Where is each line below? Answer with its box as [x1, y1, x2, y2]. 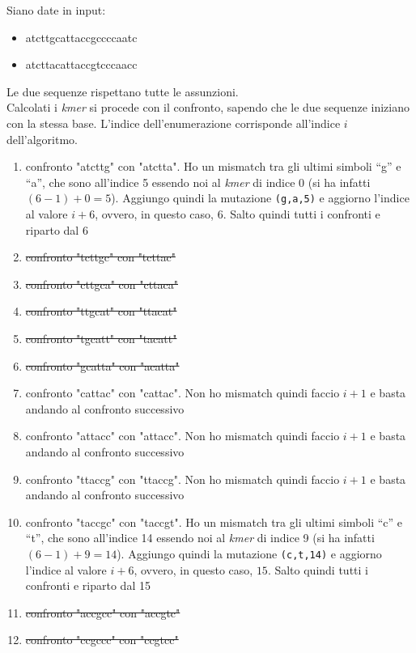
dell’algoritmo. [6, 130, 78, 147]
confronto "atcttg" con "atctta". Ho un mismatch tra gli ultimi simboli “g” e [25, 158, 401, 175]
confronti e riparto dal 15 [25, 577, 151, 594]
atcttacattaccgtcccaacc [25, 56, 138, 73]
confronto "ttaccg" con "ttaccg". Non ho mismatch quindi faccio [25, 470, 340, 487]
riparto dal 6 [25, 221, 88, 238]
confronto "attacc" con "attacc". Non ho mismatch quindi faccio [25, 427, 340, 444]
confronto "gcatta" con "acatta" [25, 357, 180, 374]
